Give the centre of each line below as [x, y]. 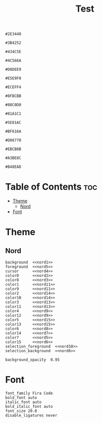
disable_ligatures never [31, 415]
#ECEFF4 [13, 87]
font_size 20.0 [21, 411]
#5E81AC [13, 123]
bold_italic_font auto [29, 407]
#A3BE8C [13, 158]
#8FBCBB [13, 96]
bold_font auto [21, 398]
